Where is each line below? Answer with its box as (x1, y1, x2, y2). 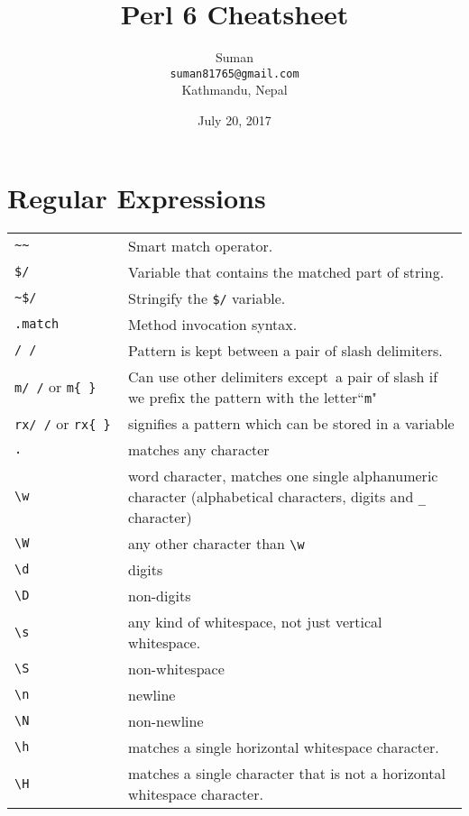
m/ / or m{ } (14, 376, 97, 397)
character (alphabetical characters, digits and (128, 485, 414, 507)
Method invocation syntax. (128, 313, 298, 335)
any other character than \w (128, 532, 305, 554)
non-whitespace (128, 657, 225, 679)
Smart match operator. (128, 234, 273, 256)
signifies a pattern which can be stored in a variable (128, 412, 455, 434)
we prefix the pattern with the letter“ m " (128, 386, 378, 408)
